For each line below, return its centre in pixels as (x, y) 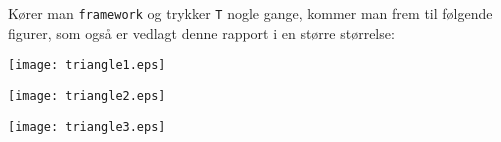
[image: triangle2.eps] (87, 95)
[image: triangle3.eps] (87, 126)
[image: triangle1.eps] (87, 65)
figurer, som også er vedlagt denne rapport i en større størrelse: (201, 32)
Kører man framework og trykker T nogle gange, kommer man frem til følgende (250, 13)
